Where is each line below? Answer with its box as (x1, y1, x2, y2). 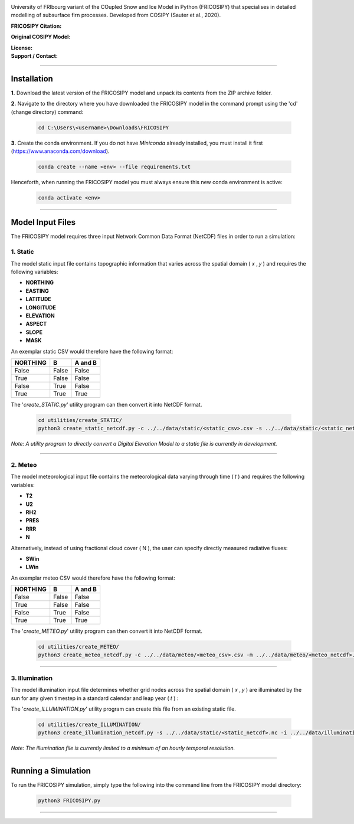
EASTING (25, 287, 50, 295)
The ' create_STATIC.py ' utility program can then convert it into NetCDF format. (11, 401, 202, 408)
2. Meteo (11, 461, 37, 469)
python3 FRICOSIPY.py (38, 797, 101, 804)
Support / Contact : (11, 52, 58, 59)
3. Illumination (11, 673, 53, 682)
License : (11, 44, 32, 51)
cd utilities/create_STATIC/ (38, 417, 123, 423)
